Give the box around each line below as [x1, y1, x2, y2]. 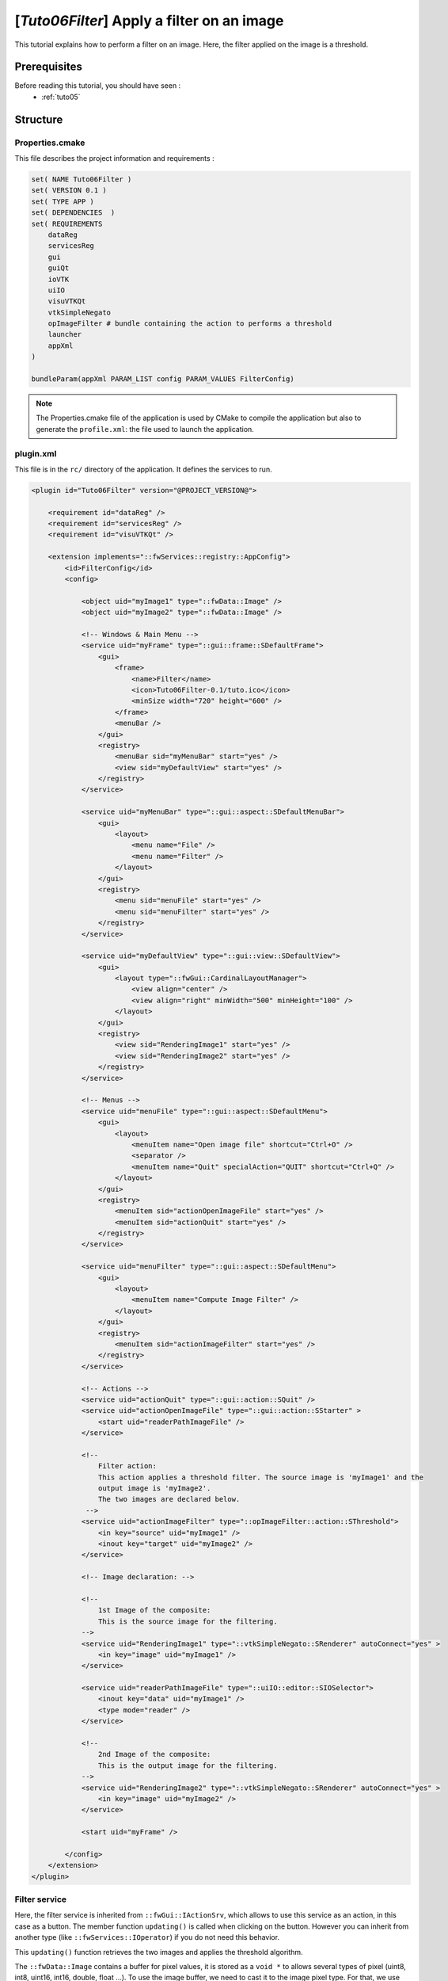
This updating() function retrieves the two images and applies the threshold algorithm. [14, 1947, 304, 1956]
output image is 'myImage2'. [97, 1484, 211, 1493]
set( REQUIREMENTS [31, 219, 103, 228]
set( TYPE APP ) [31, 197, 95, 206]
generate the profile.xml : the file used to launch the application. [36, 424, 255, 433]
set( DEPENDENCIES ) [31, 208, 116, 217]
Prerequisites [14, 60, 82, 74]
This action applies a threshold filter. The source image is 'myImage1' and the [97, 1472, 423, 1482]
